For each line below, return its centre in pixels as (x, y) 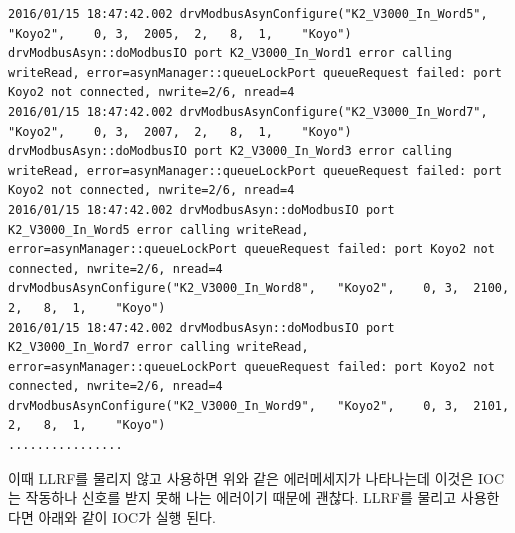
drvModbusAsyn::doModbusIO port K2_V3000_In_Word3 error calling (230, 151)
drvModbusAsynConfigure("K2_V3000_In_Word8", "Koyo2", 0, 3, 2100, (259, 288)
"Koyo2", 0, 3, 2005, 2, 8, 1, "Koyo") (180, 33)
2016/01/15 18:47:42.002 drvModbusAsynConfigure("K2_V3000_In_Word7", (248, 111)
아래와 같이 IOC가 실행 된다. (127, 516)
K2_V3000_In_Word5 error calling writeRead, (158, 229)
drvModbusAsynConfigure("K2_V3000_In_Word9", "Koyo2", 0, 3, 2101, (259, 405)
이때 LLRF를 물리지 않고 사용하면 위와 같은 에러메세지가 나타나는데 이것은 (241, 477)
